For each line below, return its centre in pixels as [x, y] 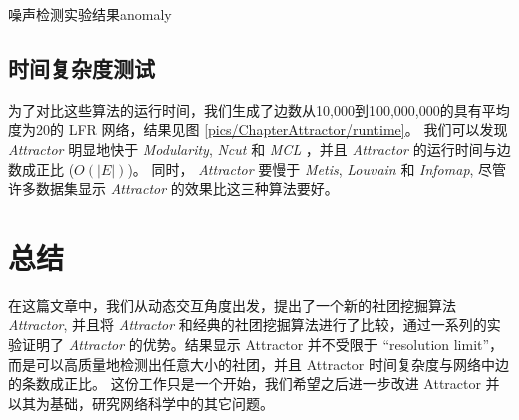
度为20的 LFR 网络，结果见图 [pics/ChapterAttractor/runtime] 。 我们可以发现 [258, 129]
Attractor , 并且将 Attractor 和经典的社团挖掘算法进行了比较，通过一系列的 [247, 324]
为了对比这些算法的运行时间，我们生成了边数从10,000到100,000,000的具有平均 [259, 109]
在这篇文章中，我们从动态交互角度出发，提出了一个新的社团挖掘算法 [232, 304]
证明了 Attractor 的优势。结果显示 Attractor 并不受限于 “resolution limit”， [262, 344]
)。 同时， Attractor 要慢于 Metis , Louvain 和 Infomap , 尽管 [317, 168]
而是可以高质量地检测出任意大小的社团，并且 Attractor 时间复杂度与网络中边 [258, 363]
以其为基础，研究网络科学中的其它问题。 [141, 402]
